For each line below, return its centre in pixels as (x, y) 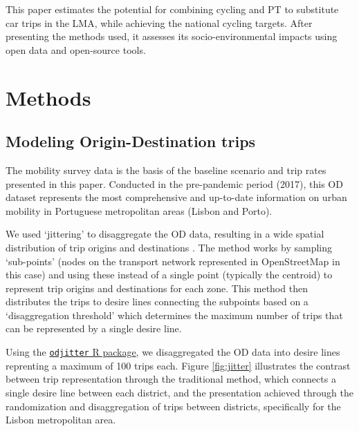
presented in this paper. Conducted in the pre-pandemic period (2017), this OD (174, 183)
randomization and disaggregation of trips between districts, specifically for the (173, 406)
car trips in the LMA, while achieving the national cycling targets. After (159, 22)
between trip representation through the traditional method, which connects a (171, 379)
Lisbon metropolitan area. (61, 420)
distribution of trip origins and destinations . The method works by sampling (169, 247)
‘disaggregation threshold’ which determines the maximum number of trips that (174, 315)
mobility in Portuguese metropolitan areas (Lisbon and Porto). (139, 210)
